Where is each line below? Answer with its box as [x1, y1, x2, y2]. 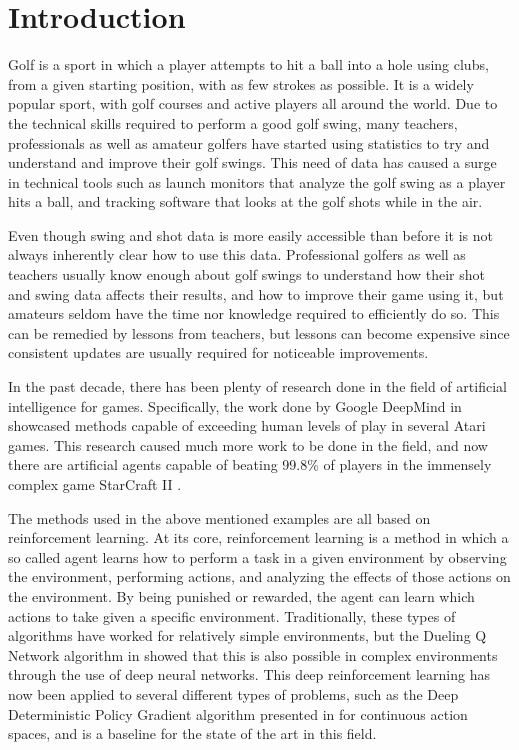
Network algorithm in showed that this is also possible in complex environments [8, 644, 498, 665]
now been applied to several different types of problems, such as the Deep [8, 683, 459, 704]
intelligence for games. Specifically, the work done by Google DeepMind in [8, 395, 462, 416]
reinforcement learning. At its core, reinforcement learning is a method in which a [8, 527, 509, 548]
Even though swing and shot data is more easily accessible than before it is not [8, 224, 493, 245]
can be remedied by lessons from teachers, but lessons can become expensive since [8, 322, 510, 343]
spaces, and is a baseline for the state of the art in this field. [8, 723, 377, 744]
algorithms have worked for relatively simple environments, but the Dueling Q [8, 625, 487, 646]
